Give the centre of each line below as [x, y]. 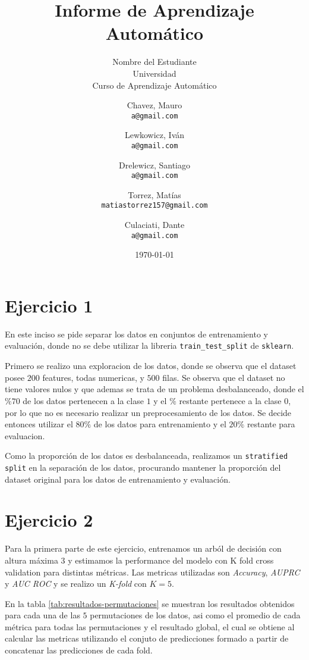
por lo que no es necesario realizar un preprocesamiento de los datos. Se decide [148, 412]
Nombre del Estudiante [154, 62]
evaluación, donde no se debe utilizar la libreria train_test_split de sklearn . [149, 345]
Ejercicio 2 [49, 520]
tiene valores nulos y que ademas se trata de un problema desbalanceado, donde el [154, 389]
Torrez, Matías [154, 194]
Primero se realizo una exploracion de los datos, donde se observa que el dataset [151, 366]
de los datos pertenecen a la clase [83, 400]
